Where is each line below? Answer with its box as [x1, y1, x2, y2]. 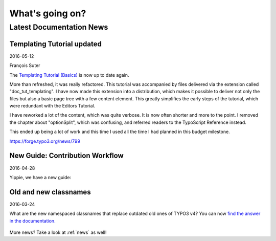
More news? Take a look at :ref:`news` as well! [9, 229, 107, 235]
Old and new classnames [9, 187, 91, 196]
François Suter [9, 62, 40, 69]
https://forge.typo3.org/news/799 [9, 138, 80, 144]
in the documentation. [9, 217, 56, 224]
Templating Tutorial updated [9, 39, 102, 48]
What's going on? [9, 8, 86, 19]
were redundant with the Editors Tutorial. [9, 103, 96, 109]
